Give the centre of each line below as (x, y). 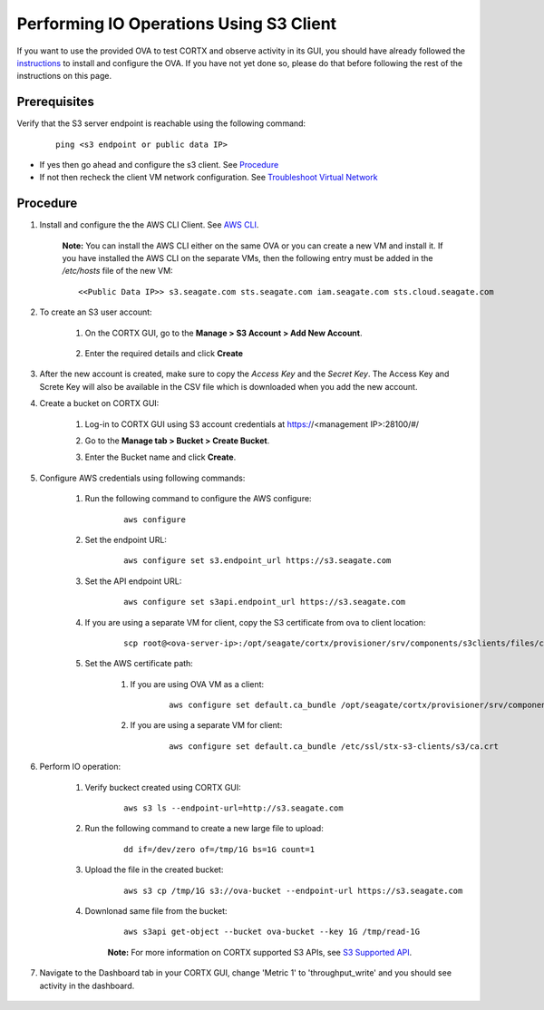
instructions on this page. (64, 76)
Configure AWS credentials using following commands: (142, 478)
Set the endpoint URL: (126, 539)
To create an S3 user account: (96, 312)
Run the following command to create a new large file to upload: (204, 829)
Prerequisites (55, 102)
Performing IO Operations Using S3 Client (177, 24)
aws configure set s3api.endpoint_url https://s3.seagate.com (265, 602)
